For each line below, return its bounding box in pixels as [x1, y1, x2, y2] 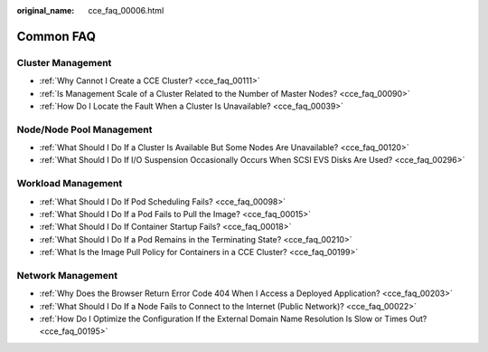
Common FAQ [16, 28, 97, 44]
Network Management [16, 269, 117, 281]
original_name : [16, 5, 75, 15]
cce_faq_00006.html [88, 5, 164, 15]
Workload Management [16, 177, 123, 190]
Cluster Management [16, 56, 112, 69]
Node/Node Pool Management [16, 123, 153, 136]
